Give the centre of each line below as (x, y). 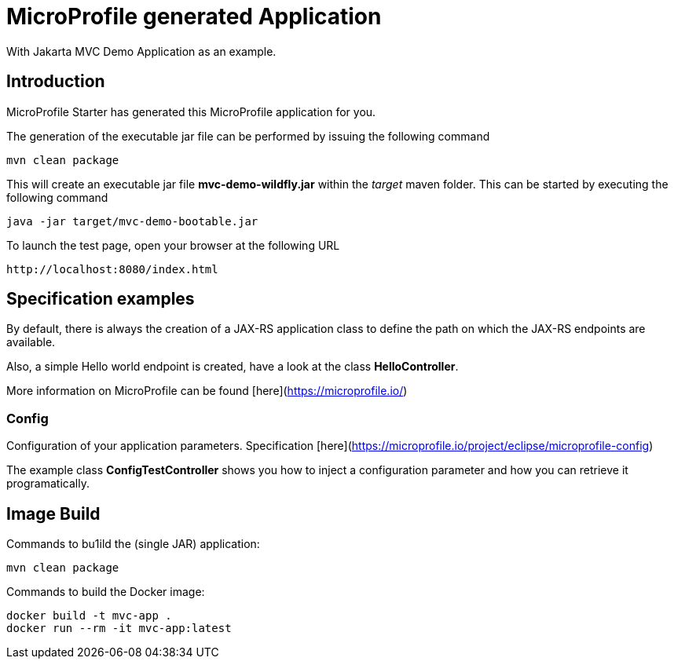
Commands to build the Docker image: (106, 592)
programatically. (48, 484)
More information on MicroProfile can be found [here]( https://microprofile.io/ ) (207, 391)
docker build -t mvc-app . (89, 616)
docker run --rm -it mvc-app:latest (119, 628)
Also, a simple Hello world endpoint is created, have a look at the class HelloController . (233, 367)
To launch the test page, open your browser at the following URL (173, 245)
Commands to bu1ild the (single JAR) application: (133, 544)
